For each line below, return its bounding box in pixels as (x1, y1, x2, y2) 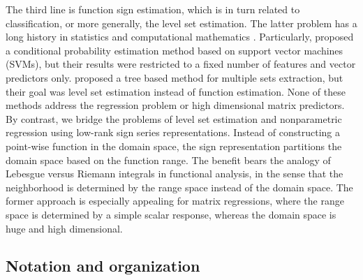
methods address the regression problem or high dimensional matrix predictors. (6, 98, 345, 112)
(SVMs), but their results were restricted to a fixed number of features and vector (6, 57, 356, 71)
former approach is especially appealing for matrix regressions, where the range (6, 193, 344, 208)
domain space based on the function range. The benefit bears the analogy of (6, 152, 331, 167)
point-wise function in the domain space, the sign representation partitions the (6, 138, 342, 153)
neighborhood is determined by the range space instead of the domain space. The (6, 179, 353, 194)
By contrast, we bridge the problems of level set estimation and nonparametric (6, 111, 342, 126)
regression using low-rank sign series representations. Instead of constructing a (6, 125, 340, 140)
